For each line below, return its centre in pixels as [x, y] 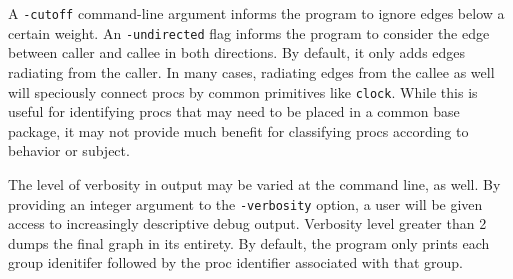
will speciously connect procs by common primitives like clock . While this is [243, 91]
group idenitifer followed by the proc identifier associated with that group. [236, 262]
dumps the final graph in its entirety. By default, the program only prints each [249, 242]
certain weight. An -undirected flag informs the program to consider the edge [249, 32]
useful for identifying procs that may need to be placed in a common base [234, 111]
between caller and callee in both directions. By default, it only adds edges [237, 52]
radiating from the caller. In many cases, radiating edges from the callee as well [251, 71]
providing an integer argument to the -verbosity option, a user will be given [245, 203]
